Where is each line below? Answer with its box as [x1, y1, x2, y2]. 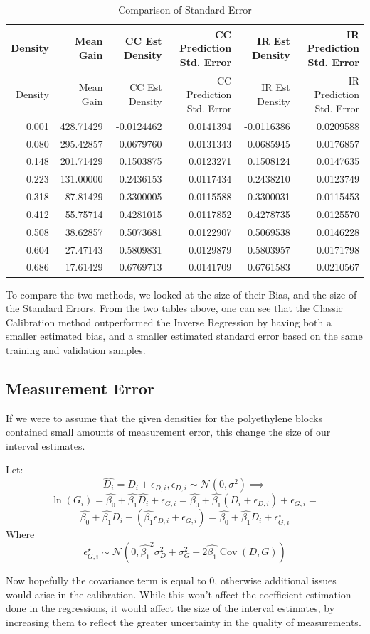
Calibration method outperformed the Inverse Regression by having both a [6, 314, 332, 329]
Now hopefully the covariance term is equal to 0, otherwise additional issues [6, 573, 337, 588]
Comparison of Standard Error [118, 2, 252, 16]
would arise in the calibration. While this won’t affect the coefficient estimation [6, 586, 351, 601]
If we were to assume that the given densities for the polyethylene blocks [6, 410, 322, 425]
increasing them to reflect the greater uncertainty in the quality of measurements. [6, 614, 361, 629]
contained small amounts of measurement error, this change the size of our [6, 424, 331, 439]
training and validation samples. [6, 342, 146, 357]
